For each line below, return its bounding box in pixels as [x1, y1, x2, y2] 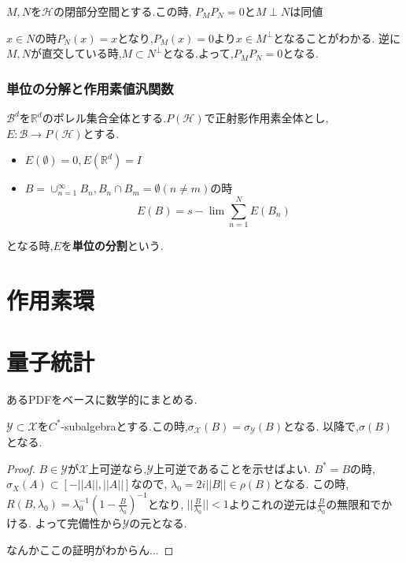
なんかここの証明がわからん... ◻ [6, 541, 174, 557]
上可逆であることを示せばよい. [153, 460, 311, 476]
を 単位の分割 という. [61, 237, 164, 253]
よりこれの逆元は [228, 495, 317, 512]
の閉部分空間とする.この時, [54, 3, 192, 19]
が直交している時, [31, 45, 122, 62]
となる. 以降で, [282, 417, 359, 434]
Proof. [6, 460, 35, 476]
